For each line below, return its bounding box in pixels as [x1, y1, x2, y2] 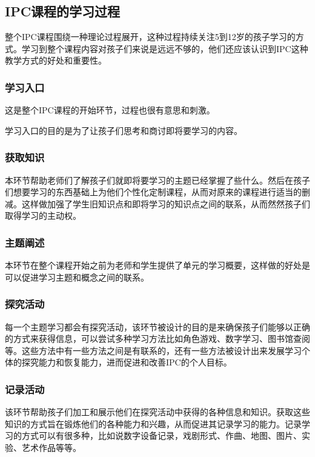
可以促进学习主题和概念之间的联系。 [5, 270, 149, 283]
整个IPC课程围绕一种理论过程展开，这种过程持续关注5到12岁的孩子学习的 [5, 30, 296, 43]
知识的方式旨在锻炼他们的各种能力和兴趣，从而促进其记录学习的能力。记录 [5, 417, 302, 430]
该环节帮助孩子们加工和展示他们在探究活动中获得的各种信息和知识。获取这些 [5, 405, 310, 418]
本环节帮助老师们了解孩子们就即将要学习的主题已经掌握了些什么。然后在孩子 [5, 173, 310, 186]
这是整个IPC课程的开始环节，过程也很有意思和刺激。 [5, 104, 215, 116]
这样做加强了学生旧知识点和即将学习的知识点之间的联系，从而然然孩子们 [21, 197, 310, 210]
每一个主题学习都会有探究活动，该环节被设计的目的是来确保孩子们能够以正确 [5, 320, 310, 333]
